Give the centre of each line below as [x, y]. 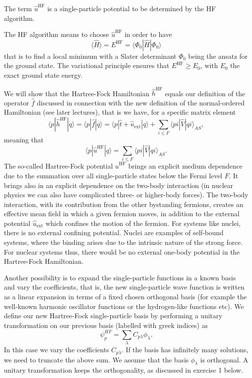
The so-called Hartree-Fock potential [59, 166]
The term [18, 8]
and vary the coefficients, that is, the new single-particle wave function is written [124, 287]
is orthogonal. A [224, 359]
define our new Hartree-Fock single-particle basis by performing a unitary [113, 316]
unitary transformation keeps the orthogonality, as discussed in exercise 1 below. [124, 370]
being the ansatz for [218, 56]
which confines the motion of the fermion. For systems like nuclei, [143, 223]
